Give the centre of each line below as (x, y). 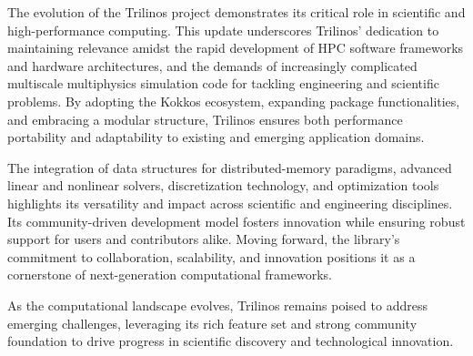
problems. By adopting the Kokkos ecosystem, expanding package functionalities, (234, 101)
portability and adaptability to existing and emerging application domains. (216, 137)
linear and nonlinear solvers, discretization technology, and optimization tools (223, 185)
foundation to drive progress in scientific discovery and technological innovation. (231, 341)
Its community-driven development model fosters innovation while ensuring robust (236, 221)
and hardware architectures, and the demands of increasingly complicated (212, 65)
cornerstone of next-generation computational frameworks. (170, 275)
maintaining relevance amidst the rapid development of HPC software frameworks (236, 48)
